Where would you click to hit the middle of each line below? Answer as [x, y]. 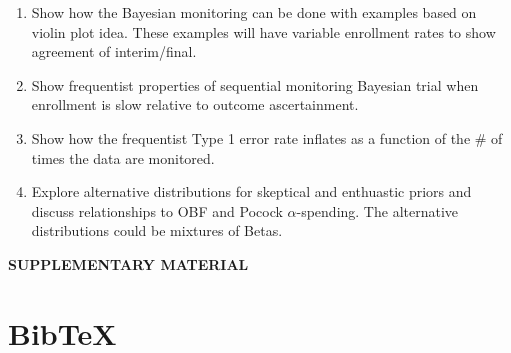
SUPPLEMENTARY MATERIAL [128, 263]
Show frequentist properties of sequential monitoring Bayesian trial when [255, 84]
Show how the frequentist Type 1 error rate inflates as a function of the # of [267, 137]
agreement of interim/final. [114, 51]
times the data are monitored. [123, 157]
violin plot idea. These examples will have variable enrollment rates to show [263, 31]
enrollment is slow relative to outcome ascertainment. [195, 104]
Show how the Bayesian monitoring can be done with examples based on [254, 12]
